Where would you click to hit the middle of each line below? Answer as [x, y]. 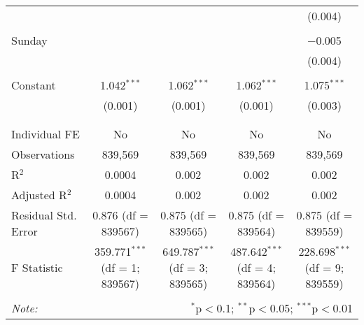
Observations [43, 154]
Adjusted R [39, 195]
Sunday [29, 40]
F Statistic [37, 267]
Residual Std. [44, 215]
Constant [34, 85]
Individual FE [45, 134]
